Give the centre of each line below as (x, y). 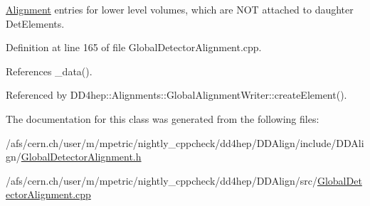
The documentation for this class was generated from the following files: (163, 118)
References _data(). (49, 71)
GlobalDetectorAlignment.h (81, 157)
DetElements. (35, 23)
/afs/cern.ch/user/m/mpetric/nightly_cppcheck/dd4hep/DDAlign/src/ (162, 180)
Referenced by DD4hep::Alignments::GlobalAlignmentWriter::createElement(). (176, 95)
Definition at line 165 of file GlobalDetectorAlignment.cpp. (134, 47)
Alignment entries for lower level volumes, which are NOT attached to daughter (180, 9)
